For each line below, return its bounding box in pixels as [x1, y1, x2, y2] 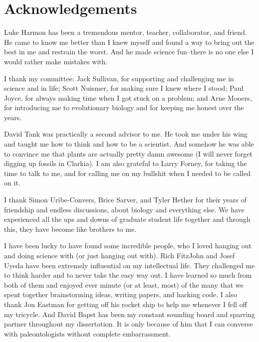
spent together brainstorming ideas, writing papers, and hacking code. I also [4, 289, 237, 300]
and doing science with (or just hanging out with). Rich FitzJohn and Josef [4, 250, 235, 260]
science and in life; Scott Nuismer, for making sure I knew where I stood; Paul [4, 83, 244, 93]
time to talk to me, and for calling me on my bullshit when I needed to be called [4, 168, 251, 178]
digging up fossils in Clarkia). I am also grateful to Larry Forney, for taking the [4, 158, 247, 169]
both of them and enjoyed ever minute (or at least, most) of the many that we [4, 279, 244, 290]
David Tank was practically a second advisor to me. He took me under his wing [4, 129, 248, 139]
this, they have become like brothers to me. [4, 223, 137, 234]
